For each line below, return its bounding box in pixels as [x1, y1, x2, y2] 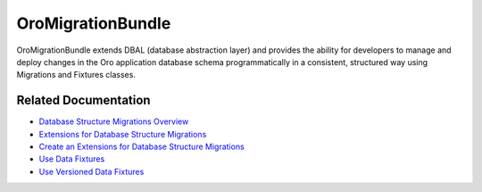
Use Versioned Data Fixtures [38, 166, 145, 177]
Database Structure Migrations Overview [38, 116, 189, 127]
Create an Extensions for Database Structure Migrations [38, 141, 245, 152]
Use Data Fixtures [38, 154, 105, 164]
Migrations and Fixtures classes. [16, 70, 136, 80]
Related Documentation [16, 93, 151, 108]
